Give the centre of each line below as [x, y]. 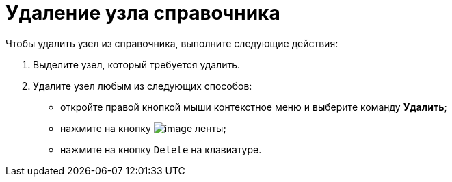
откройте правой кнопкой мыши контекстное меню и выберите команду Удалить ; [254, 107]
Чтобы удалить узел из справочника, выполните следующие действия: [172, 43]
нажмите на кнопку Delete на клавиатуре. [161, 149]
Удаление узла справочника [143, 13]
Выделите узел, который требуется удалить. [137, 64]
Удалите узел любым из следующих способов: [143, 86]
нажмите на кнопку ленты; [143, 128]
